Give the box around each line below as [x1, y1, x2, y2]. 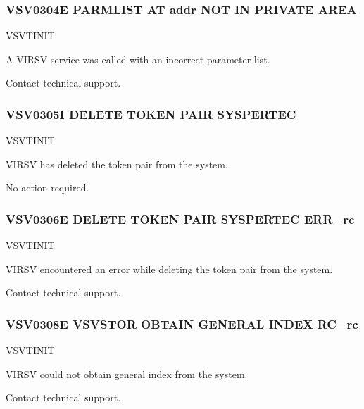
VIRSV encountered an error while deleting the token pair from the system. [6, 261, 333, 276]
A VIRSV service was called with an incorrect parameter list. [6, 51, 270, 66]
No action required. [6, 180, 89, 195]
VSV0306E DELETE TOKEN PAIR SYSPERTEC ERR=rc [6, 210, 355, 227]
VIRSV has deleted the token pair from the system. [6, 156, 228, 171]
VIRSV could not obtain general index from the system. [6, 366, 248, 381]
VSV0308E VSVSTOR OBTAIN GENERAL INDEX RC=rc [6, 315, 358, 332]
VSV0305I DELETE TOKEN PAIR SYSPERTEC [6, 105, 296, 122]
